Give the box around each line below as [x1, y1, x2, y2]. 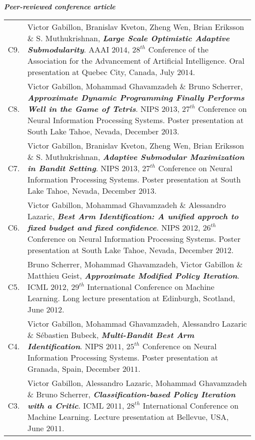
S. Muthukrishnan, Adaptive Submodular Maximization [36, 151, 245, 162]
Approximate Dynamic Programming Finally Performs [27, 91, 245, 103]
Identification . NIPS [27, 340, 103, 352]
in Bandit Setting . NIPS [27, 162, 119, 174]
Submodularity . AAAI [27, 43, 109, 55]
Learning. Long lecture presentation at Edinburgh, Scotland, [27, 292, 235, 304]
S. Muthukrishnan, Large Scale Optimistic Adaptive [36, 32, 230, 44]
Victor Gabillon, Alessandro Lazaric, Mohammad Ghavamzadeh [27, 377, 247, 388]
